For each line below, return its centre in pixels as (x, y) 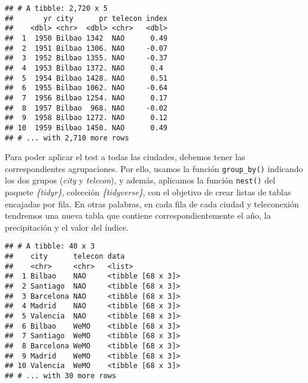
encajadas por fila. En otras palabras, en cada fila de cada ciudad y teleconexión (152, 203)
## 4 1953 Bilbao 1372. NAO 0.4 (84, 68)
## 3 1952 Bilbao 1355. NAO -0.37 (86, 58)
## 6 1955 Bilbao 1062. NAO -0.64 (86, 88)
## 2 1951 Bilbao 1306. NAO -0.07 (86, 48)
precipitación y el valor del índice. (67, 227)
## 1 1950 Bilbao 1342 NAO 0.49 (86, 38)
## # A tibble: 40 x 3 (50, 246)
